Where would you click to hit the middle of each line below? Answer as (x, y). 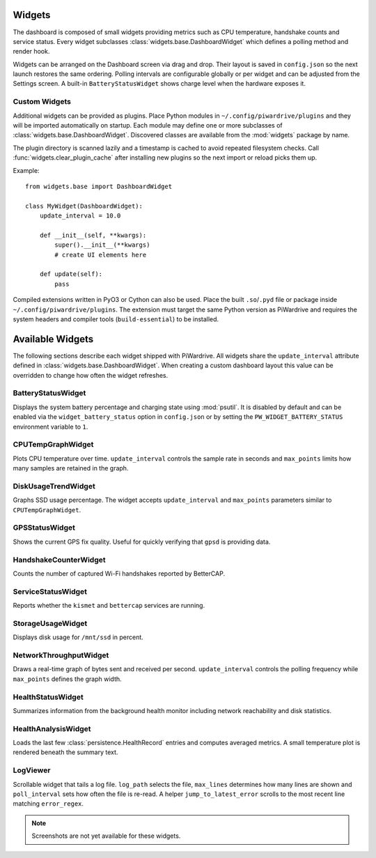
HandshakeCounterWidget (59, 560)
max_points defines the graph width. (67, 679)
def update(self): (71, 274)
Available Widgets (53, 339)
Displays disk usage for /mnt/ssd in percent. (78, 637)
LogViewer (32, 770)
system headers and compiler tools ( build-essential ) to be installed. (116, 319)
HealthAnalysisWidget (52, 728)
